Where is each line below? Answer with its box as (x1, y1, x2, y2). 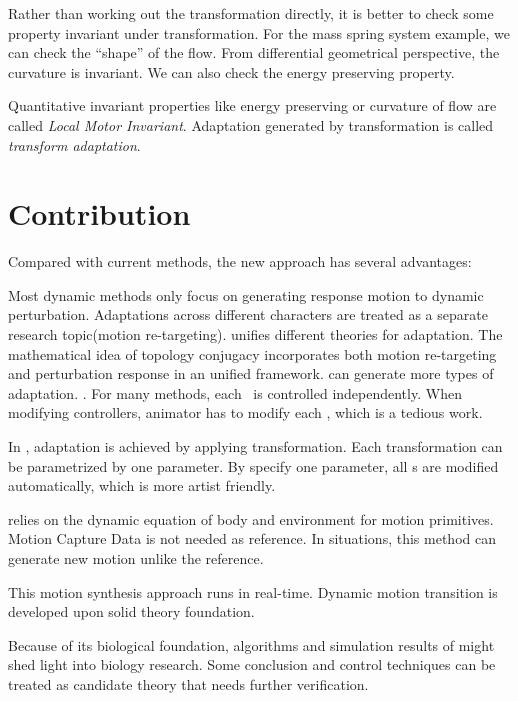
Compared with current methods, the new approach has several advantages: (8, 251, 472, 272)
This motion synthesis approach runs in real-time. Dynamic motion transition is (8, 581, 498, 602)
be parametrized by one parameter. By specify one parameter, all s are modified (8, 455, 499, 476)
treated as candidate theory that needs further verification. (8, 673, 369, 694)
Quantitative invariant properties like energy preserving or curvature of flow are (8, 95, 497, 116)
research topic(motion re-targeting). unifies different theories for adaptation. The (8, 324, 503, 345)
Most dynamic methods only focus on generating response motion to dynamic (8, 284, 484, 305)
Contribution (8, 193, 191, 234)
